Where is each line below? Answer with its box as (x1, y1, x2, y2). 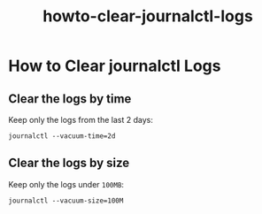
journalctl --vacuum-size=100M (8, 196, 124, 205)
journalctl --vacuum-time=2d (8, 132, 116, 141)
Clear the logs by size (8, 156, 130, 171)
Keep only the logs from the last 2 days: (8, 115, 154, 125)
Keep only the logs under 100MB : (8, 179, 125, 189)
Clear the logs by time (8, 91, 132, 106)
